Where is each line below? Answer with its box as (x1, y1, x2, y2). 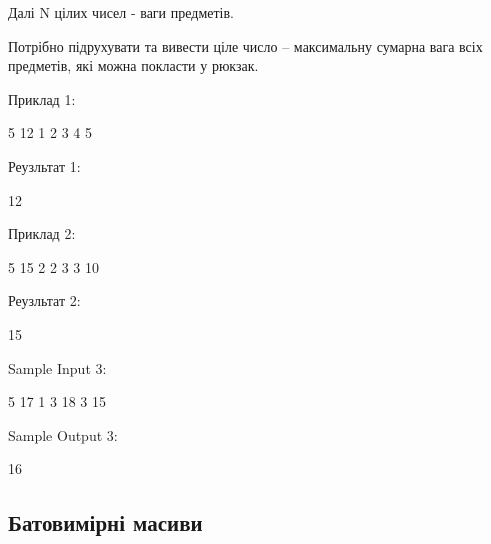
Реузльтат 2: (8, 290, 81, 311)
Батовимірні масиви (8, 507, 203, 538)
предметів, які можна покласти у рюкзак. (8, 55, 259, 76)
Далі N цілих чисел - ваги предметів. (8, 2, 234, 22)
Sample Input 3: (8, 357, 107, 378)
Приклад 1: (8, 88, 76, 109)
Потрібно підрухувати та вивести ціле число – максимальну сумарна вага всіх (8, 35, 483, 56)
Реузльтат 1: (8, 155, 81, 176)
